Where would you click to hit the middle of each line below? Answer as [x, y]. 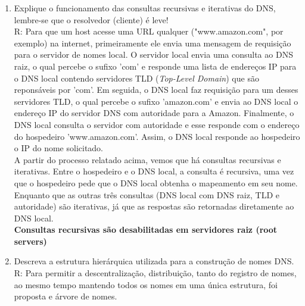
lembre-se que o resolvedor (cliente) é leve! [91, 19]
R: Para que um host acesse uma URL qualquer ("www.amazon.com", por [149, 31]
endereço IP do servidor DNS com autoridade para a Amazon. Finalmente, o [154, 113]
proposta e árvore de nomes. [66, 296]
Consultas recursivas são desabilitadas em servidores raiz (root [146, 229]
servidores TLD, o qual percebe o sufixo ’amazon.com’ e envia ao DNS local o [156, 101]
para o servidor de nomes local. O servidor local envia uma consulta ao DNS [153, 54]
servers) [30, 241]
